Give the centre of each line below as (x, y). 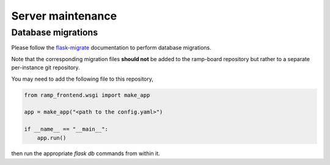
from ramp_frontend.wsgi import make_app (87, 95)
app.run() (52, 138)
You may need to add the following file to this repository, (82, 79)
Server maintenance (64, 16)
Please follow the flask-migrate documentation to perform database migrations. (111, 48)
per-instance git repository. (46, 68)
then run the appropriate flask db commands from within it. (86, 153)
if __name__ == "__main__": (66, 129)
